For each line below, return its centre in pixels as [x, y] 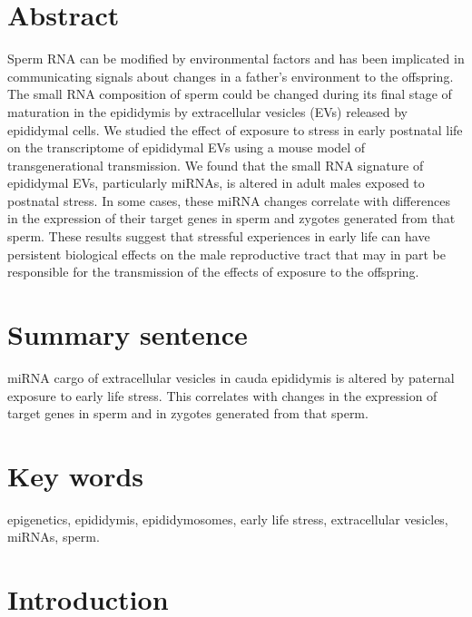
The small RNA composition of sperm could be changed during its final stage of [230, 94]
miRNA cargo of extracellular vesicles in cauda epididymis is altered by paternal [231, 377]
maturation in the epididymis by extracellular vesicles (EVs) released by [207, 111]
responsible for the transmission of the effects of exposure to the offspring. [213, 272]
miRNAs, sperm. [54, 537]
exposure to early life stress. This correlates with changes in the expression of [222, 395]
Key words [76, 475]
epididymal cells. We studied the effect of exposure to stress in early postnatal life [235, 129]
